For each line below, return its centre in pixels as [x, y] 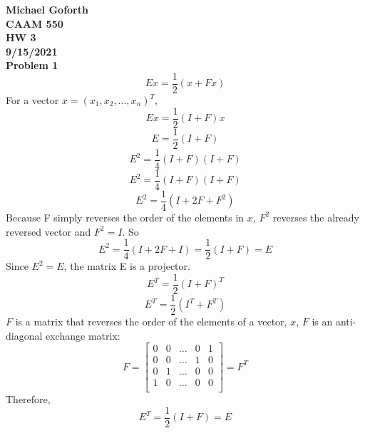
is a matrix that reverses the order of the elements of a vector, [151, 321]
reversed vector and [48, 231]
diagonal [24, 335]
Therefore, [28, 399]
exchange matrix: [83, 335]
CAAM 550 [35, 23]
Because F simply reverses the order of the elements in [125, 217]
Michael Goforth [47, 9]
